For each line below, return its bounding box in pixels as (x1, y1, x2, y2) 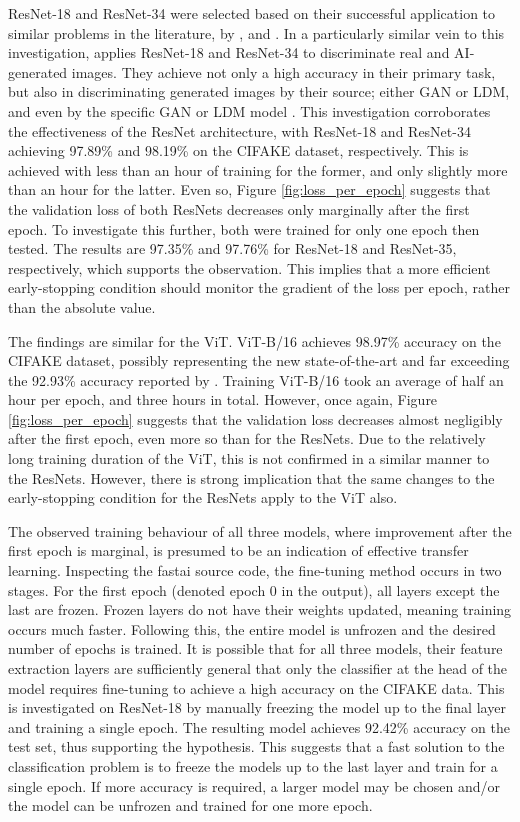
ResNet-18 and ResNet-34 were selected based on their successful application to (8, 3, 496, 23)
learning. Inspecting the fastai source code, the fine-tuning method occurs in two (8, 560, 502, 581)
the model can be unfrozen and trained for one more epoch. (8, 795, 373, 816)
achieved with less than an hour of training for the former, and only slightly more (8, 159, 508, 180)
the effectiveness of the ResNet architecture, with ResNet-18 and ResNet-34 (8, 120, 471, 141)
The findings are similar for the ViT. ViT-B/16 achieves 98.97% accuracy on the (8, 330, 501, 351)
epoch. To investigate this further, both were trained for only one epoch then (8, 218, 480, 239)
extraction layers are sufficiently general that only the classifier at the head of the (8, 658, 508, 678)
